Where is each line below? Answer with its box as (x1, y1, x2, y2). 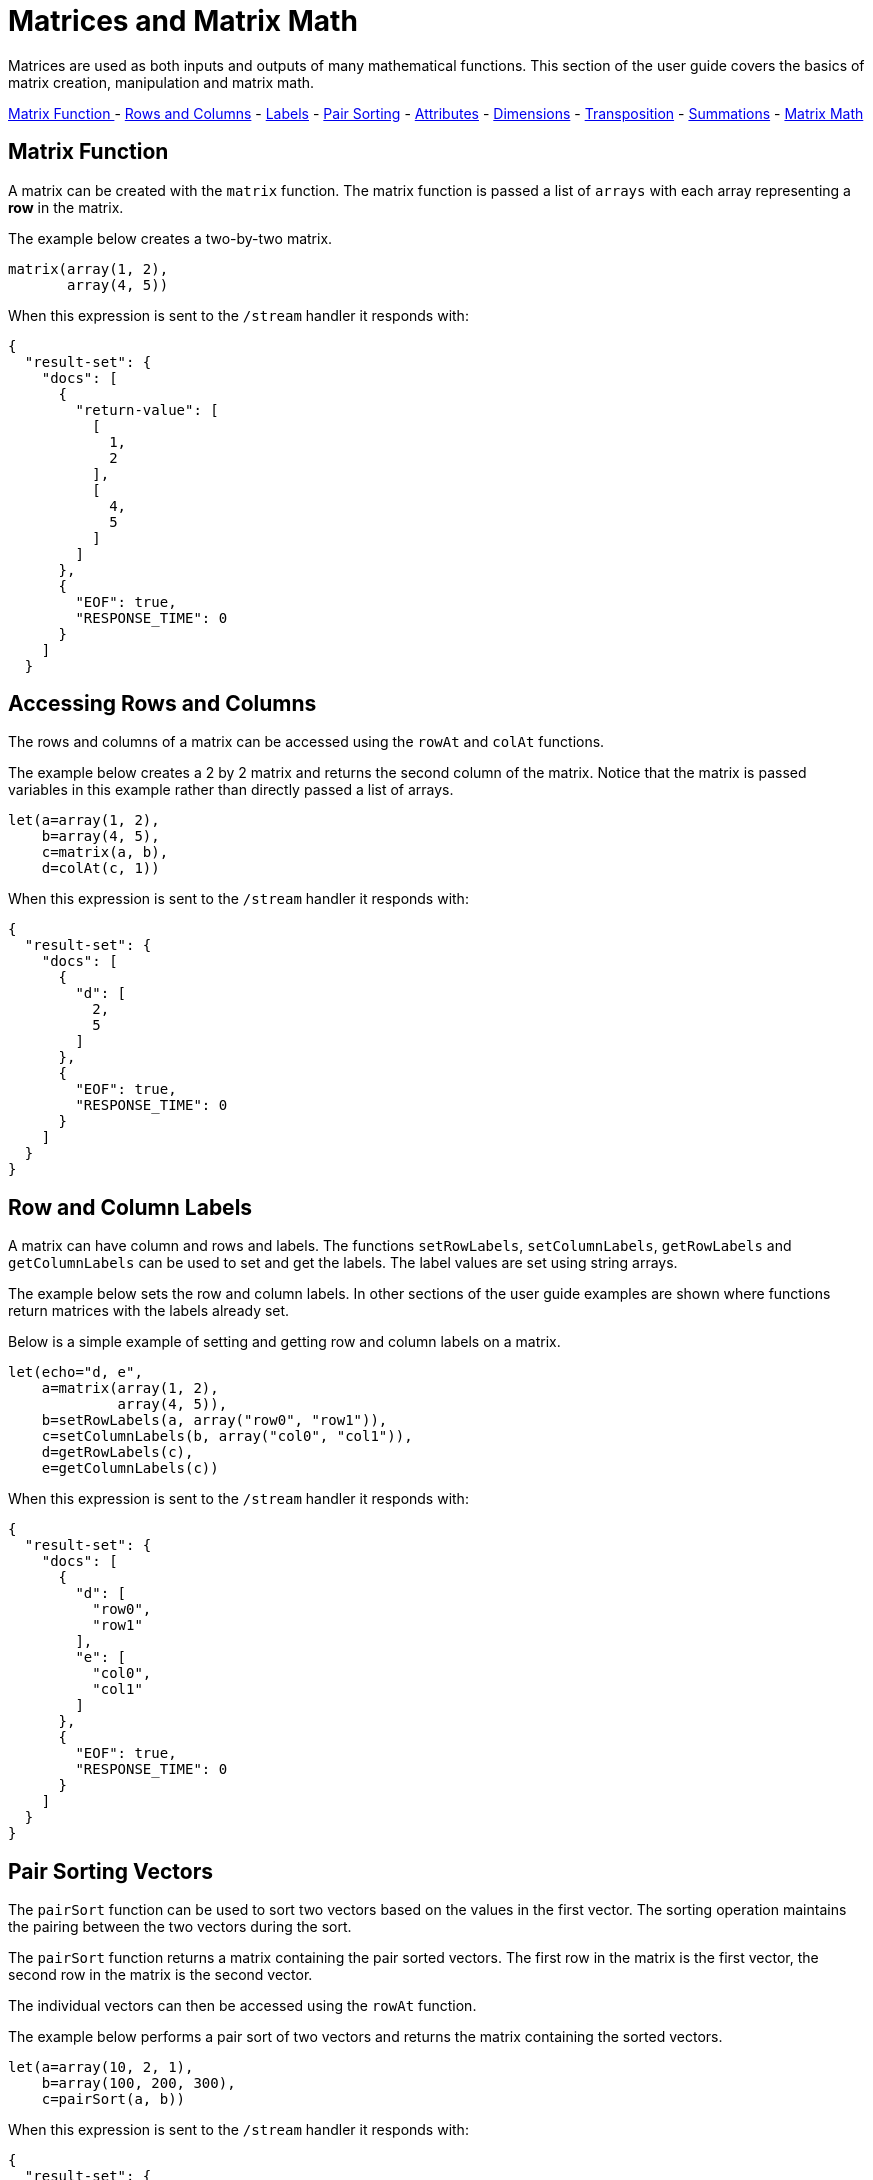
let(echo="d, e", (8, 1364, 143, 1381)
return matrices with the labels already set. (8, 1302, 290, 1320)
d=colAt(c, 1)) (41, 860, 160, 877)
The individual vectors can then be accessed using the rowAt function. (8, 1997, 477, 2015)
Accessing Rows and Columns (8, 691, 317, 717)
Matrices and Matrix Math (8, 4, 358, 38)
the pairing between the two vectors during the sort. (8, 1918, 352, 1936)
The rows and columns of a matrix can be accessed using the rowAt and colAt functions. (8, 733, 605, 751)
